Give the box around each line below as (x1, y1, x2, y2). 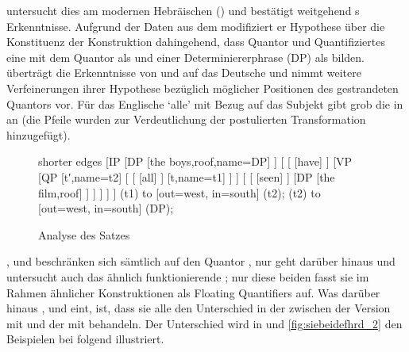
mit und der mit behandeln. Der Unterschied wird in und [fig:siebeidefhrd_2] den (6, 315, 403, 331)
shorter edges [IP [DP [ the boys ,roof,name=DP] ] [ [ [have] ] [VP (38, 153, 353, 170)
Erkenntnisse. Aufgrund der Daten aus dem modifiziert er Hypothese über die (6, 17, 385, 34)
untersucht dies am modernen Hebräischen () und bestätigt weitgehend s (6, 2, 360, 18)
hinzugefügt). (6, 126, 71, 143)
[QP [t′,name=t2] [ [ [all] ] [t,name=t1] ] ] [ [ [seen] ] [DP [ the (38, 168, 335, 185)
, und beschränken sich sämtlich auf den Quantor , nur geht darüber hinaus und (6, 253, 395, 270)
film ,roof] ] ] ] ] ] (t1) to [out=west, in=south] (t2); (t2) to (38, 184, 321, 201)
